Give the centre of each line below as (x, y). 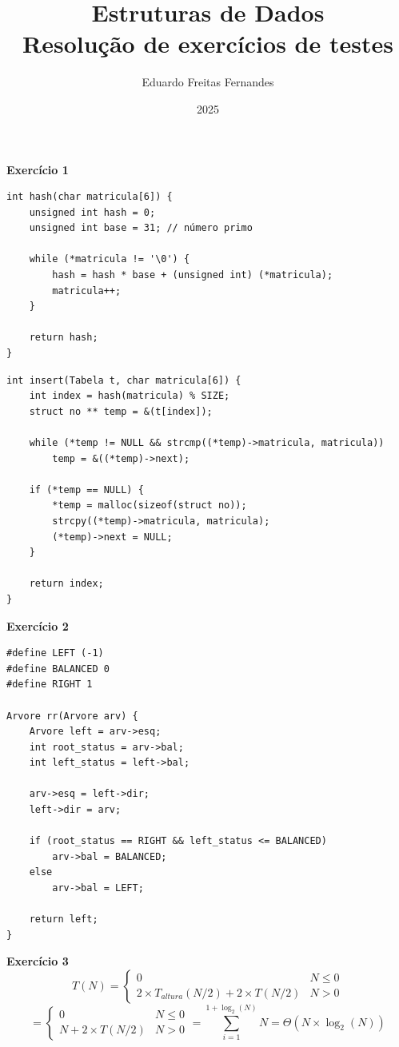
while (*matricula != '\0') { (110, 259)
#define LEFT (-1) (55, 653)
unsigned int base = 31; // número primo (141, 228)
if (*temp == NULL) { (86, 490)
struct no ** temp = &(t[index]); (121, 411)
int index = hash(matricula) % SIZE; (130, 396)
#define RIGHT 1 (50, 685)
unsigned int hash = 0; (92, 212)
